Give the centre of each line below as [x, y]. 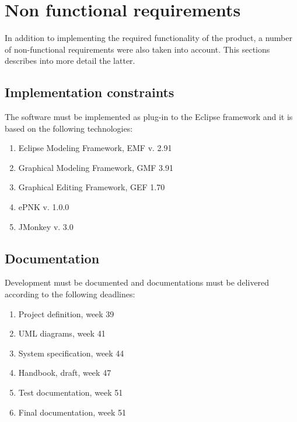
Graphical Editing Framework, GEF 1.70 [92, 187]
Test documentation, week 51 [71, 392]
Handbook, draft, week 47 [65, 373]
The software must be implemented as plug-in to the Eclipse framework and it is [149, 117]
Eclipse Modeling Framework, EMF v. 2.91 [95, 148]
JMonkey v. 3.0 [46, 226]
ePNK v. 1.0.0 [44, 207]
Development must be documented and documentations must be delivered [137, 282]
